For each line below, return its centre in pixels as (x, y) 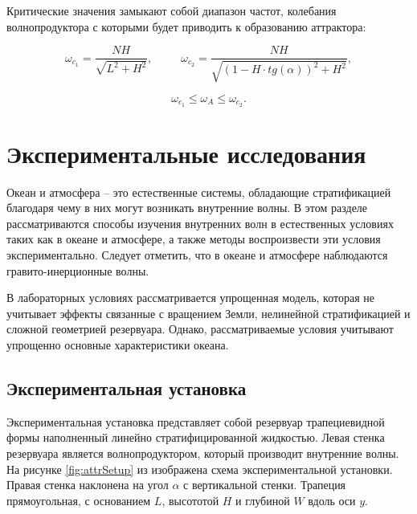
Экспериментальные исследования (186, 153)
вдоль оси (332, 500)
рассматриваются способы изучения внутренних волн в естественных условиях (200, 223)
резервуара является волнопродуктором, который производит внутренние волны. (203, 453)
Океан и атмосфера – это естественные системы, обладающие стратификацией (199, 192)
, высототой (190, 500)
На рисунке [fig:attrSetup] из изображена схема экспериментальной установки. (200, 469)
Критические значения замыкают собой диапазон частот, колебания (172, 10)
